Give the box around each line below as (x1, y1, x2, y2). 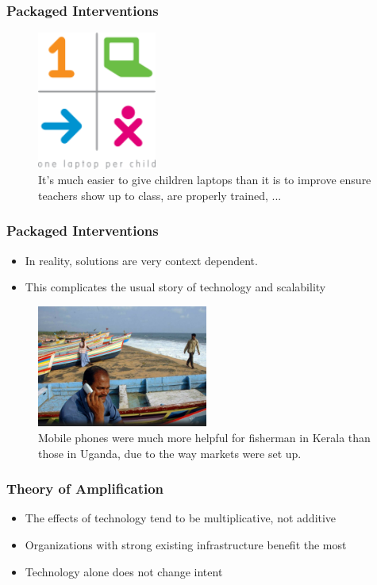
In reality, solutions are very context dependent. (25, 252, 258, 268)
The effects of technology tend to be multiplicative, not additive (25, 510, 337, 526)
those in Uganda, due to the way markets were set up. (38, 445, 302, 461)
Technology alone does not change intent (25, 563, 223, 579)
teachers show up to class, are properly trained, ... (38, 187, 282, 203)
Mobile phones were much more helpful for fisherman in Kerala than (38, 429, 371, 446)
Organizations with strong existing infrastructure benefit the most (25, 537, 347, 553)
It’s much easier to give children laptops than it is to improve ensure (38, 171, 371, 188)
